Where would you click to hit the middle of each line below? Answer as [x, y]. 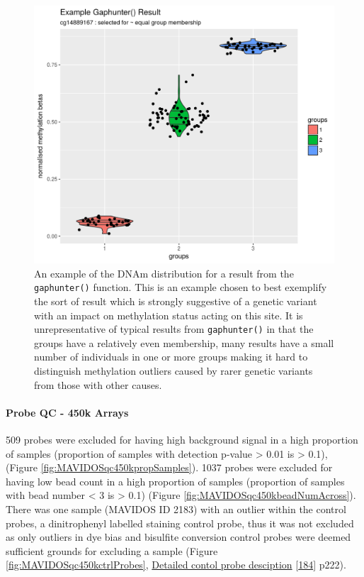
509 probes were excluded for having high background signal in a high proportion [182, 439]
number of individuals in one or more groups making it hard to [171, 357]
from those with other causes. [98, 384]
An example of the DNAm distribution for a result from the [164, 273]
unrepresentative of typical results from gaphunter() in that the [174, 329]
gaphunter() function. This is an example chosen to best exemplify [181, 287]
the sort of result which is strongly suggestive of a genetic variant [176, 301]
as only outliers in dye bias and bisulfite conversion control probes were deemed [178, 537]
